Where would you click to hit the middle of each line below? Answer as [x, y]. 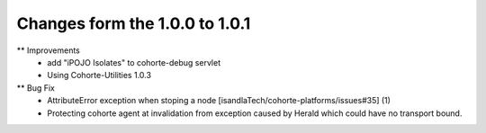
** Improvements [49, 50]
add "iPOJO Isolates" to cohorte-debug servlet [134, 62]
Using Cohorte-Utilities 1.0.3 [99, 75]
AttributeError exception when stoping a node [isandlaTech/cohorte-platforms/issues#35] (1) [219, 101]
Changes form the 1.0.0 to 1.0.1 [134, 23]
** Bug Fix [36, 88]
